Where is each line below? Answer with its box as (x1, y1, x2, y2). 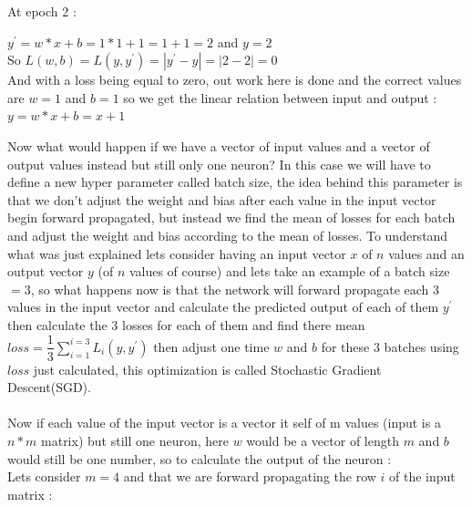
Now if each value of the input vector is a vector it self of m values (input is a (7, 413, 441, 432)
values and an (388, 243, 465, 263)
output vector (7, 262, 84, 281)
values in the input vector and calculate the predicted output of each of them (7, 297, 439, 316)
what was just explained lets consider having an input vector (7, 243, 346, 263)
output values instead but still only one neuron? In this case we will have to (7, 154, 431, 173)
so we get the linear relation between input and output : (123, 88, 437, 107)
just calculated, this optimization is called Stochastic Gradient (33, 359, 382, 378)
